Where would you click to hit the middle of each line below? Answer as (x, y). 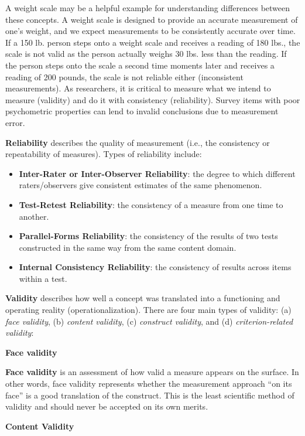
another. (34, 216)
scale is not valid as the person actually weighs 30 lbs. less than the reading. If (146, 54)
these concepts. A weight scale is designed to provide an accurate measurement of (152, 19)
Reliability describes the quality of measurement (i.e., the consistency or (138, 142)
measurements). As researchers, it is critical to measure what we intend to (138, 88)
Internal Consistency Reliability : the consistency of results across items (155, 267)
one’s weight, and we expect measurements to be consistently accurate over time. (150, 31)
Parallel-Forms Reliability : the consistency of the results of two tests (148, 236)
